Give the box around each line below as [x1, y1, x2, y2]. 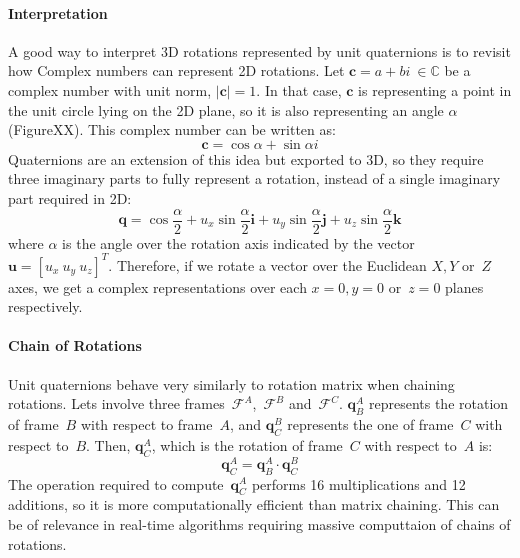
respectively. [8, 296, 83, 317]
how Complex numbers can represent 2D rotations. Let [8, 60, 345, 81]
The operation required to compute [8, 473, 224, 494]
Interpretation [8, 2, 108, 23]
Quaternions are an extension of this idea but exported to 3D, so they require [8, 148, 484, 169]
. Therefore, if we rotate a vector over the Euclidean [108, 254, 427, 275]
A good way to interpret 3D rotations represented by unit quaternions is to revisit [8, 40, 511, 61]
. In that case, [256, 79, 342, 100]
